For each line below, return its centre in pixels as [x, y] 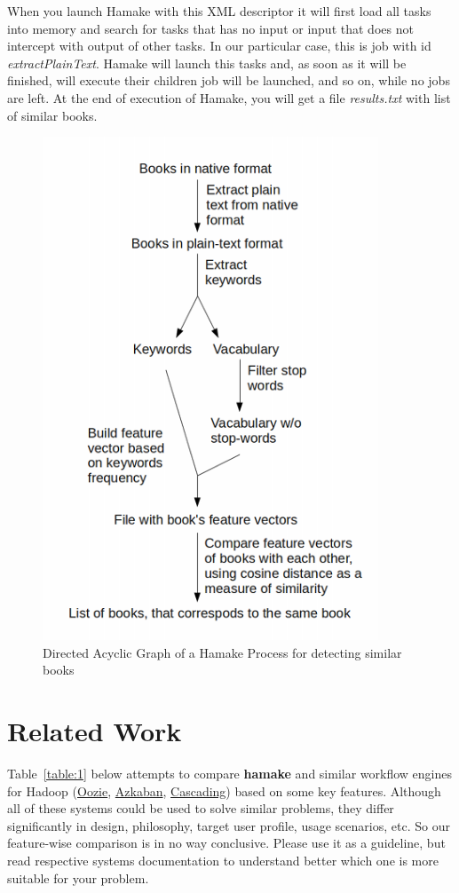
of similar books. [52, 115]
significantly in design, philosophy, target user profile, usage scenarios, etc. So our [229, 825]
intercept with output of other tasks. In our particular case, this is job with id [219, 46]
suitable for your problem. [78, 877]
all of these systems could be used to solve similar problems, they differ [201, 808]
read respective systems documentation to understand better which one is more [223, 860]
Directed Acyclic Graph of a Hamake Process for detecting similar [222, 652]
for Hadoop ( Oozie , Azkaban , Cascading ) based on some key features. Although [224, 790]
